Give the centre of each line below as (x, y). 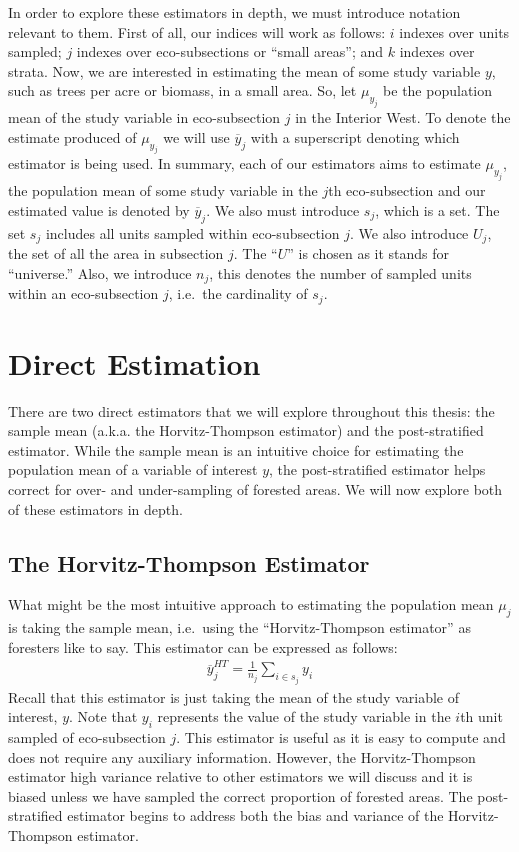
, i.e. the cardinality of (238, 293)
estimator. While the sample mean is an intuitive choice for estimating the (236, 449)
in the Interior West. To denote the (403, 117)
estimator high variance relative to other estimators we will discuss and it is (240, 776)
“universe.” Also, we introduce (100, 272)
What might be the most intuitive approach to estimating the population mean (251, 604)
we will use (196, 136)
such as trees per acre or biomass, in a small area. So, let (182, 90)
